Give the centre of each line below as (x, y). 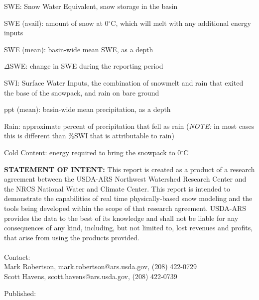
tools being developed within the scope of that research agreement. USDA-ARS (125, 208)
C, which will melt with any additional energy (181, 23)
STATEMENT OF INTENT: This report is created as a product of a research (129, 169)
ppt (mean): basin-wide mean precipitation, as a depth (87, 109)
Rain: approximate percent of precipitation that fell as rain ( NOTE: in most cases (129, 126)
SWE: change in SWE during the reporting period (86, 66)
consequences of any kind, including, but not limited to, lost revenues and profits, (129, 228)
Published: (20, 293)
